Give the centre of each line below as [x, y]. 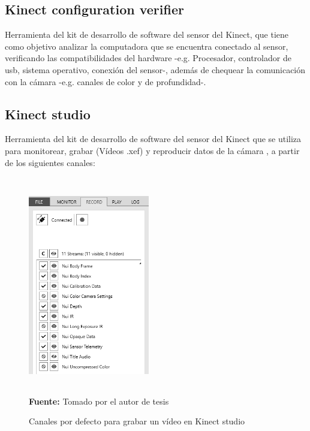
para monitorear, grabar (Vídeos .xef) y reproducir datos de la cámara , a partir [152, 150]
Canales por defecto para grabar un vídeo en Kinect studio [137, 421]
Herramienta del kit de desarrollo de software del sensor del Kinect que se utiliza [153, 139]
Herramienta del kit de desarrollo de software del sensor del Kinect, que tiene [147, 34]
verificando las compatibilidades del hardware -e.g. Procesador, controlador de [148, 58]
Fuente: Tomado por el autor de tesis [99, 401]
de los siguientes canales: [50, 162]
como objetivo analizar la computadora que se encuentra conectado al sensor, [147, 46]
